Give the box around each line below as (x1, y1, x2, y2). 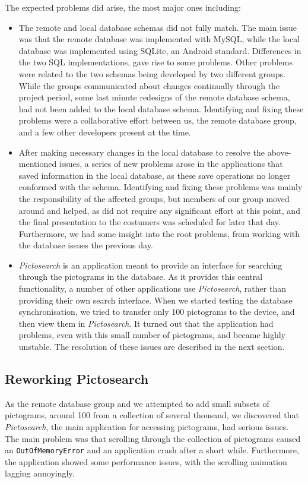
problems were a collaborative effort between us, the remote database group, (18, 114, 297, 127)
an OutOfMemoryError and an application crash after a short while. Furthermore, (5, 444, 299, 456)
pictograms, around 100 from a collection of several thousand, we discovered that (5, 409, 299, 421)
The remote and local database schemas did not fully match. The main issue (18, 21, 297, 33)
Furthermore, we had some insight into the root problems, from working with (18, 227, 300, 239)
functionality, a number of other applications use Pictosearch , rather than (18, 282, 286, 295)
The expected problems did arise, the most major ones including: (5, 1, 241, 13)
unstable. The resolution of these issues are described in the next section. (18, 340, 285, 353)
